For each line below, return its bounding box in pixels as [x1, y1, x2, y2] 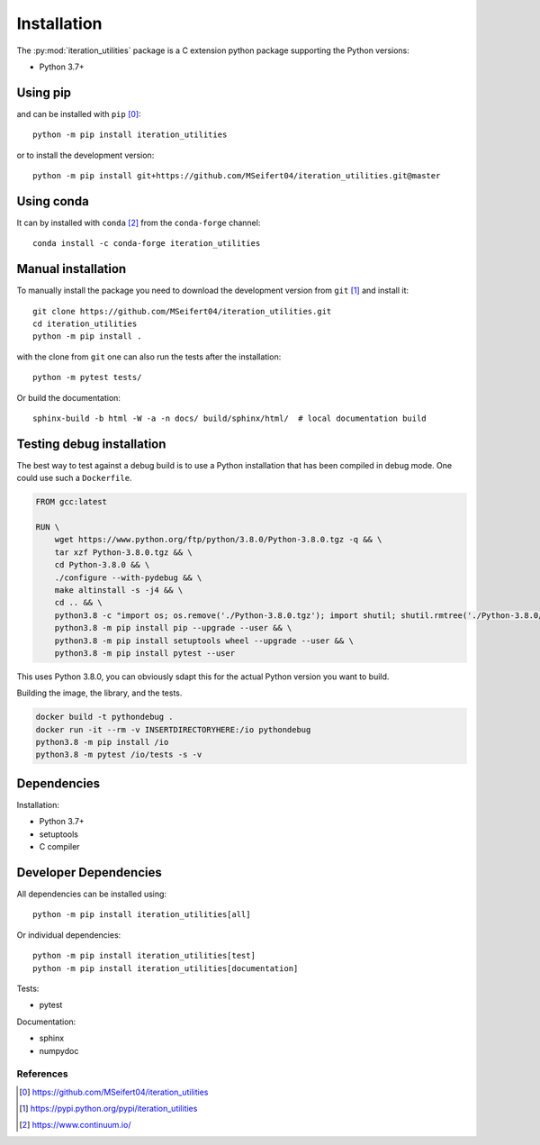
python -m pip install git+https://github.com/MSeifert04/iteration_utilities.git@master [32, 171, 441, 181]
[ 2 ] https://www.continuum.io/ [19, 1120, 131, 1131]
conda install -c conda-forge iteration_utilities [32, 239, 261, 249]
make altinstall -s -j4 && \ [54, 585, 184, 595]
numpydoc [39, 1045, 79, 1056]
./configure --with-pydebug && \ [54, 572, 202, 583]
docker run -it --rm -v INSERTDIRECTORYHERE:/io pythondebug [35, 724, 311, 734]
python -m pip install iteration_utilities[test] [32, 950, 256, 961]
